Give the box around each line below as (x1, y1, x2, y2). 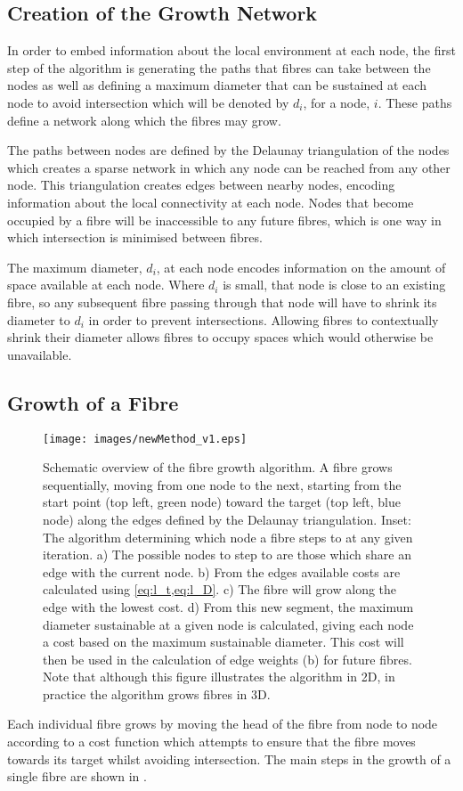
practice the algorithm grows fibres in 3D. (43, 684, 271, 703)
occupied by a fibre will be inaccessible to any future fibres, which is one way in (7, 210, 442, 229)
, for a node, (303, 93, 370, 111)
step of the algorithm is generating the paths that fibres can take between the (7, 58, 431, 77)
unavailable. (7, 345, 72, 363)
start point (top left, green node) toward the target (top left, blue (43, 493, 401, 511)
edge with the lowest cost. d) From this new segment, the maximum (43, 597, 414, 616)
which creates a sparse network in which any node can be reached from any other (7, 158, 451, 176)
